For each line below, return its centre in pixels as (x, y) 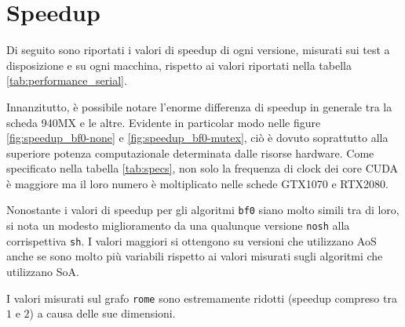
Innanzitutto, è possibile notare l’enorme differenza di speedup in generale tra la (199, 106)
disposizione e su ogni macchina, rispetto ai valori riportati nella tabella (179, 65)
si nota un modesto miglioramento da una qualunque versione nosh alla (178, 225)
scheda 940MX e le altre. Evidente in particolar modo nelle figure (164, 122)
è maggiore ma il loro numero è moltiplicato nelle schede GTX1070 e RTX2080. (197, 183)
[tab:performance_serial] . (67, 80)
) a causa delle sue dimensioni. (102, 313)
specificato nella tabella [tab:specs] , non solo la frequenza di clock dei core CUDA (202, 168)
